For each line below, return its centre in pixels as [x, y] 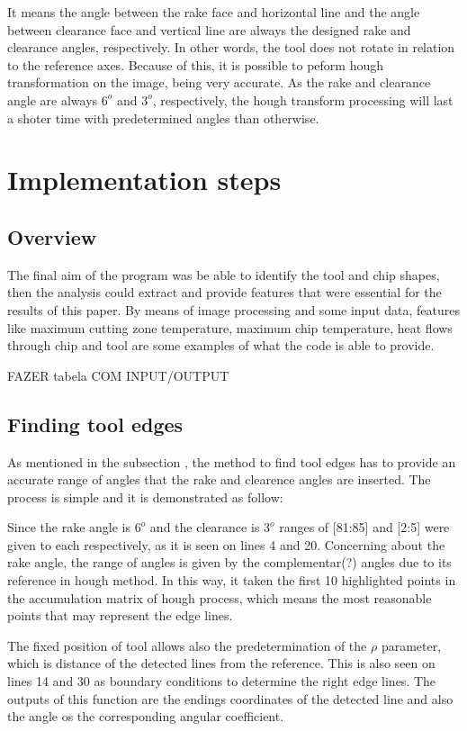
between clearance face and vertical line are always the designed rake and [209, 29]
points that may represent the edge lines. [120, 615]
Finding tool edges [95, 424]
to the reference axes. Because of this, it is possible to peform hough [196, 64]
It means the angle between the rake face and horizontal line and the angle [214, 12]
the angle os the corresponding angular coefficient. [146, 716]
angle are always [53, 99]
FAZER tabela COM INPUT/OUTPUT [118, 375]
